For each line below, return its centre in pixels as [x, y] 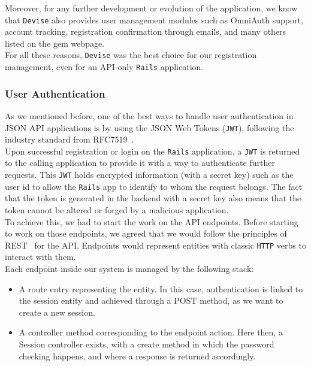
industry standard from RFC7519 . [70, 139]
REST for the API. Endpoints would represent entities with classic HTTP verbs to [155, 245]
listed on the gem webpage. [55, 43]
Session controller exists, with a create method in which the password [147, 344]
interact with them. [40, 257]
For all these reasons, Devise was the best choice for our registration [131, 55]
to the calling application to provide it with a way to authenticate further [140, 163]
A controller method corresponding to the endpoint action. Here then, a [151, 332]
